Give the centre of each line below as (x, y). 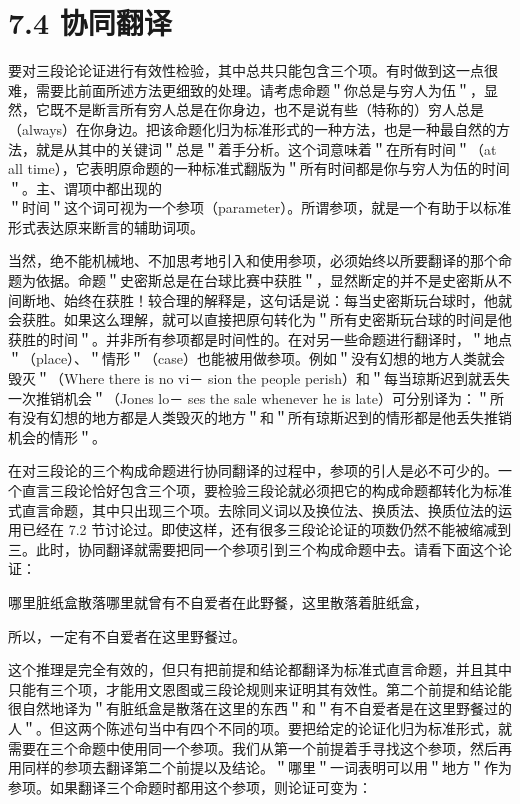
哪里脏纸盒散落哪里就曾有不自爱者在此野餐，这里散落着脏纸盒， (218, 601)
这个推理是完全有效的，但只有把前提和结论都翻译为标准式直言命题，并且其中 (260, 669)
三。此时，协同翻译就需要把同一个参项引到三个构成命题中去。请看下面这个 (253, 548)
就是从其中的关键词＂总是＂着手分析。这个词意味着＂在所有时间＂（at (266, 148)
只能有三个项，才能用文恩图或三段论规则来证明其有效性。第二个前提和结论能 (260, 688)
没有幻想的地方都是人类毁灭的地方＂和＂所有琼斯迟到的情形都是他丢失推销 (266, 417)
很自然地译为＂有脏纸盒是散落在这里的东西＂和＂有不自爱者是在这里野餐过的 (260, 708)
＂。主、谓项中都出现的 (85, 187)
